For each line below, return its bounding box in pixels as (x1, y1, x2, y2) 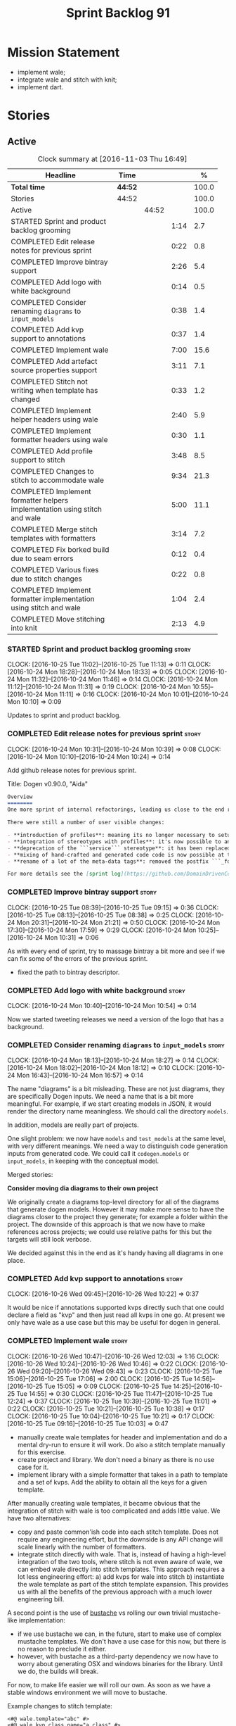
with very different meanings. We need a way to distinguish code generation (7, 1142, 228, 1150)
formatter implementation (11, 593, 95, 603)
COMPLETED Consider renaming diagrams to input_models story (7, 1040, 225, 1050)
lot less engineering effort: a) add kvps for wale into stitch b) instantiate (17, 1572, 225, 1581)
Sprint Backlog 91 (65, 5, 171, 21)
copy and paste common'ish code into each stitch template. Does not (17, 1527, 219, 1536)
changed (11, 394, 40, 404)
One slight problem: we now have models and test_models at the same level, (7, 1135, 226, 1143)
